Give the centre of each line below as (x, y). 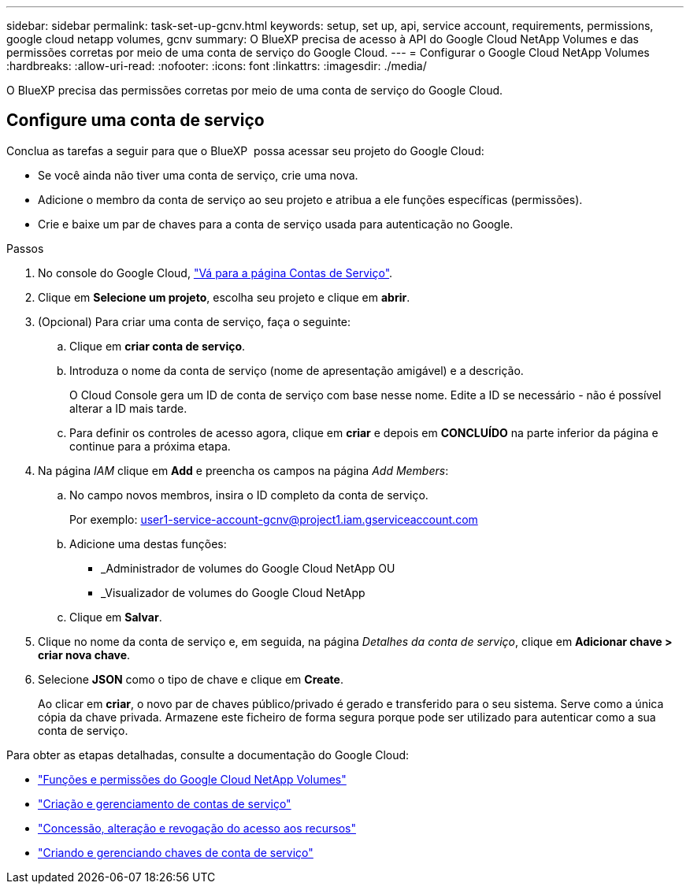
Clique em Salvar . (116, 617)
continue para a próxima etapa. (150, 446)
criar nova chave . (84, 655)
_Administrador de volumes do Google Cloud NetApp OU (248, 568)
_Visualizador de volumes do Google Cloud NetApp (233, 592)
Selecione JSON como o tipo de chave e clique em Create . (191, 679)
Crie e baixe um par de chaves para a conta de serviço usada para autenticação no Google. (276, 224)
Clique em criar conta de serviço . (158, 346)
